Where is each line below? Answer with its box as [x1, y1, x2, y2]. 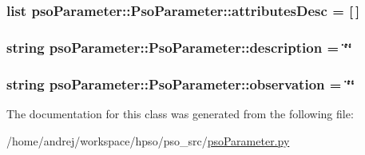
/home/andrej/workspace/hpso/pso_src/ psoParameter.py [6, 132, 290, 149]
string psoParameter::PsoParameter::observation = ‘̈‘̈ [6, 74, 355, 93]
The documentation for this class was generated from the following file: [6, 105, 354, 121]
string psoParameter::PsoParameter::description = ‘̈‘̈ [6, 37, 352, 57]
